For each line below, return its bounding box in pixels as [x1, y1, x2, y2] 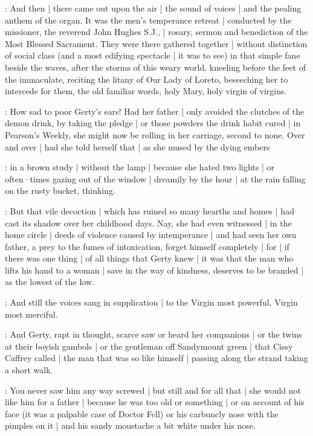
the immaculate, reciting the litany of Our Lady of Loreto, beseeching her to [5, 72, 288, 85]
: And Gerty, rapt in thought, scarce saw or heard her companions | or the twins [5, 328, 302, 341]
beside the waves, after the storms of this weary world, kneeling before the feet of [5, 60, 306, 73]
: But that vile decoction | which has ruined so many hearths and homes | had [5, 204, 294, 217]
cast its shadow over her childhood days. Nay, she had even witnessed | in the [5, 216, 292, 229]
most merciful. [5, 307, 58, 320]
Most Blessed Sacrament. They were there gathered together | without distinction [5, 37, 308, 50]
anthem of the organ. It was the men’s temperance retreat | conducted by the [5, 13, 292, 26]
